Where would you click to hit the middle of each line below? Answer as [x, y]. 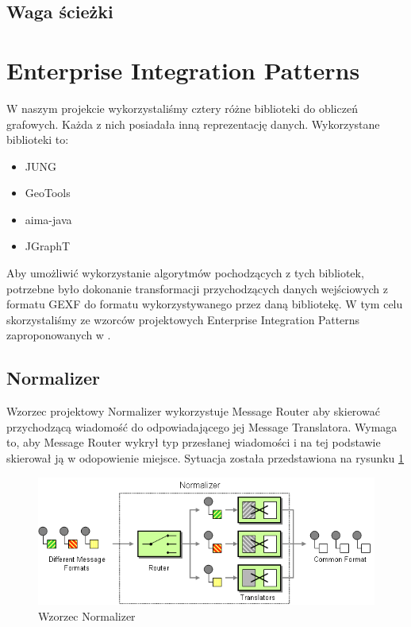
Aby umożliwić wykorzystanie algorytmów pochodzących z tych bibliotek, [185, 273]
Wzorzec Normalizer [87, 615]
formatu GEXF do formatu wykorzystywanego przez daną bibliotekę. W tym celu [205, 304]
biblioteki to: [38, 139]
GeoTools [48, 193]
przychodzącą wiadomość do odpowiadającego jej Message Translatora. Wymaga [202, 426]
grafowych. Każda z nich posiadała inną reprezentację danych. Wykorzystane [193, 124]
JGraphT [48, 246]
